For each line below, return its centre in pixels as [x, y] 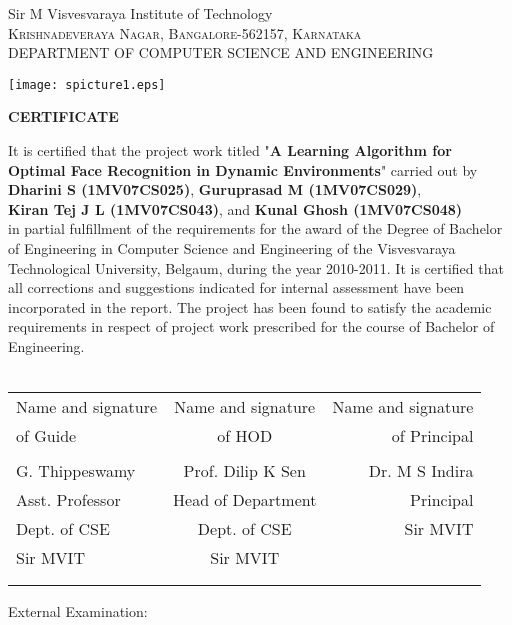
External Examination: [78, 611]
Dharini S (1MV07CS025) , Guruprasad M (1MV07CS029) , [215, 189]
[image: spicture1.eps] [87, 84]
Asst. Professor [68, 500]
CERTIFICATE [63, 116]
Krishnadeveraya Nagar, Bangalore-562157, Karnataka [185, 32]
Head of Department [245, 500]
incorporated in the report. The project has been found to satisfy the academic [250, 306]
